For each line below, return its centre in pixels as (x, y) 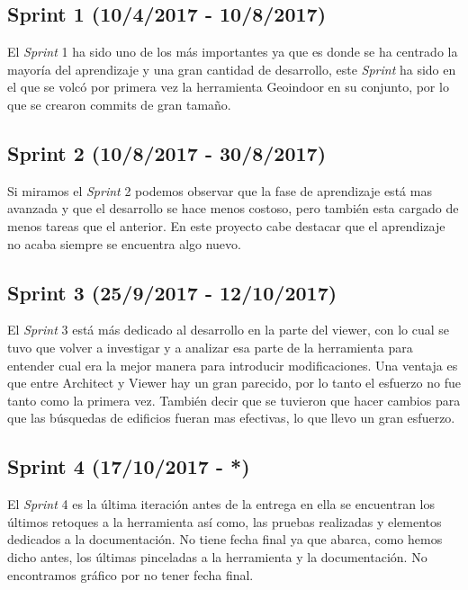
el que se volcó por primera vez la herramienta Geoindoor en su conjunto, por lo (228, 87)
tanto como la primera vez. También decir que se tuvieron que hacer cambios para (234, 400)
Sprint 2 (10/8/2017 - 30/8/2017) (167, 152)
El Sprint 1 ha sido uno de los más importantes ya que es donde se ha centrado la (233, 52)
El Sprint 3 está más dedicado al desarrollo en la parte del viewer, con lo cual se (229, 330)
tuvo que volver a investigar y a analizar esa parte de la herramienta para (210, 347)
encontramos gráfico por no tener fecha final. (130, 574)
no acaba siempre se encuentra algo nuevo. (124, 243)
